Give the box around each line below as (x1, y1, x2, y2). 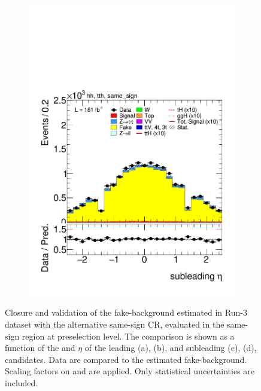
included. (5, 376, 38, 389)
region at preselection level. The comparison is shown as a (22, 329, 235, 342)
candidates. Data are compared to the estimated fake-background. (5, 353, 247, 365)
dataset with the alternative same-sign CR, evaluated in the (5, 317, 224, 330)
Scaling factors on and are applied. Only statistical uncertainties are (5, 365, 254, 377)
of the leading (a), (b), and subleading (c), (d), (84, 341, 257, 354)
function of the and (5, 341, 75, 354)
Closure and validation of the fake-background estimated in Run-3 (5, 306, 247, 319)
